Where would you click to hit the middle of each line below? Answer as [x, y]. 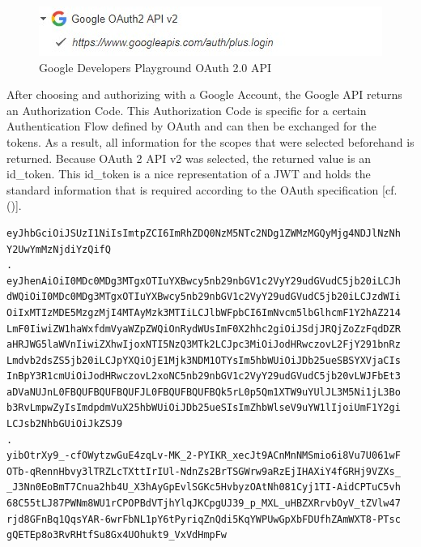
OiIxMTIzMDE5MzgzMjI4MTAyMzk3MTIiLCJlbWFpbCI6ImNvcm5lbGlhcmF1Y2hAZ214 [204, 312]
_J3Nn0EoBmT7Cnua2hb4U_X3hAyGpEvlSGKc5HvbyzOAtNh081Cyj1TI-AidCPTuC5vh [204, 487]
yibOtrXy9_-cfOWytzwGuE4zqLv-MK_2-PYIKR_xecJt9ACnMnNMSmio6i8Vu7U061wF [204, 456]
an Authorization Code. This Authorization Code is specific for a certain [187, 110]
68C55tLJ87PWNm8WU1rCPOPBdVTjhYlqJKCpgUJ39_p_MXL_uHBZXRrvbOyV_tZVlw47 [204, 504]
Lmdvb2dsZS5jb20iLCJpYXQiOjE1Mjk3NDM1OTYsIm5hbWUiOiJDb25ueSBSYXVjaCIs [204, 360]
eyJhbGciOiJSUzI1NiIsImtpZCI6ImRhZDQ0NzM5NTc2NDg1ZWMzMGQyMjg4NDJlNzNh [204, 233]
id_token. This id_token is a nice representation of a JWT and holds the [189, 174]
